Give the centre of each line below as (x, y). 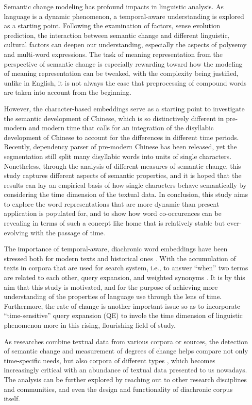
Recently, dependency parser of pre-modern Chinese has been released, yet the (120, 147)
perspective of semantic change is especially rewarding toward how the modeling (123, 63)
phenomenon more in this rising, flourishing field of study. (90, 325)
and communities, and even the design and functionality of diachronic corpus (118, 389)
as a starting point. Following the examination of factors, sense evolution (112, 26)
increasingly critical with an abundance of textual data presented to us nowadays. (126, 370)
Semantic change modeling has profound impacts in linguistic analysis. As (114, 6)
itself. (12, 398)
